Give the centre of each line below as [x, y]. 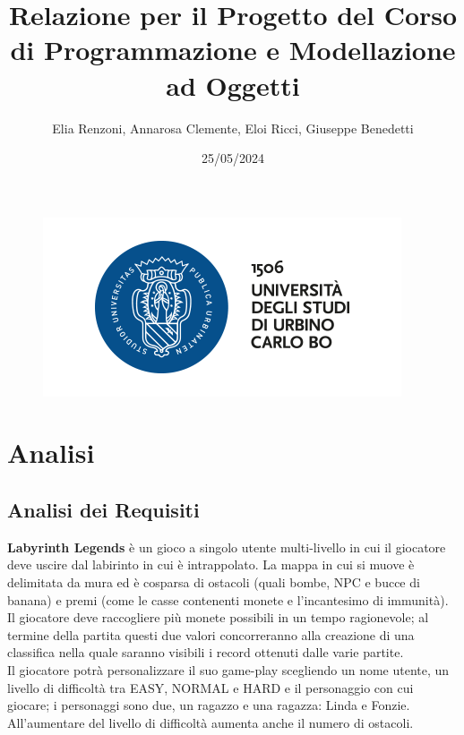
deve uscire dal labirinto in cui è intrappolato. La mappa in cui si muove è [211, 564]
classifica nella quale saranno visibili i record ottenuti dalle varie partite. [206, 652]
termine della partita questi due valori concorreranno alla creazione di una [211, 634]
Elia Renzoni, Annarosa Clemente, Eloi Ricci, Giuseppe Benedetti [233, 128]
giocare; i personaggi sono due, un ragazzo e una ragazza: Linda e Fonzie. [209, 705]
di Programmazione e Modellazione [233, 50]
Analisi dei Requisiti [103, 510]
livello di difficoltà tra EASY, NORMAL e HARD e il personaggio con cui [211, 687]
